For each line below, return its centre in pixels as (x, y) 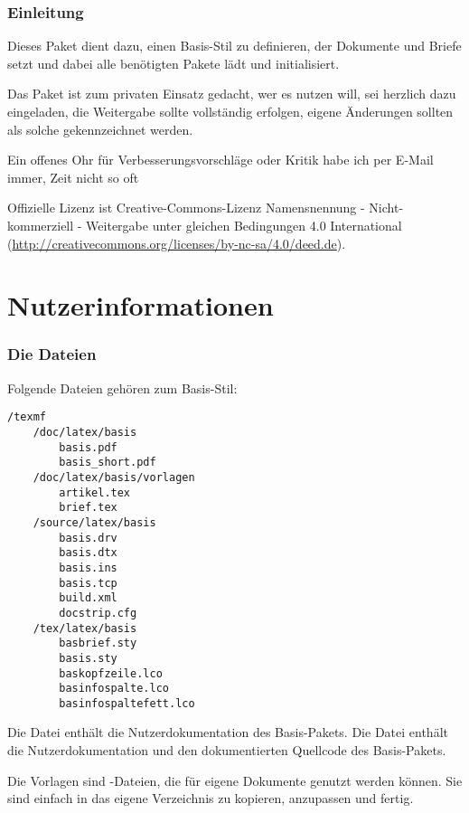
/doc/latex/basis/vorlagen (114, 477)
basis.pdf (88, 447)
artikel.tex (95, 492)
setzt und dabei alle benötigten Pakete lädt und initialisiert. (174, 63)
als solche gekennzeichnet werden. (100, 129)
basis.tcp (88, 583)
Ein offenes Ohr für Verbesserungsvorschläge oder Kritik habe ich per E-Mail (220, 160)
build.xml (88, 598)
